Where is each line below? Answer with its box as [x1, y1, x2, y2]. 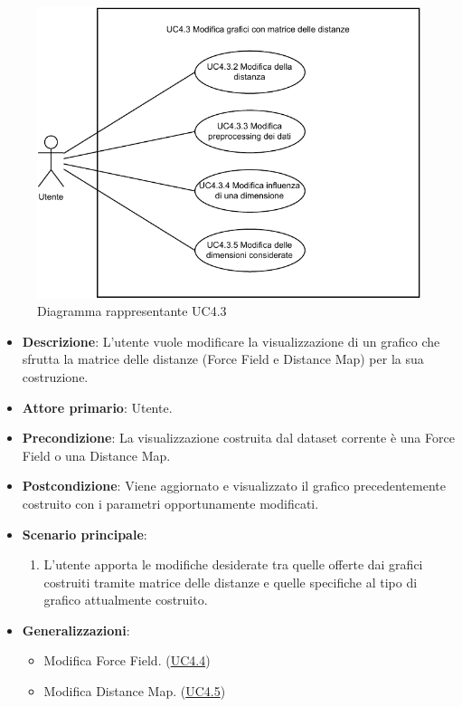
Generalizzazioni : [22, 620, 130, 639]
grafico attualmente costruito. [43, 590, 208, 609]
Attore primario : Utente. [22, 397, 173, 416]
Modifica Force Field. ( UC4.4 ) [43, 651, 211, 670]
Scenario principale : [22, 524, 147, 543]
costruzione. [22, 367, 89, 386]
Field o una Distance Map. [22, 445, 171, 464]
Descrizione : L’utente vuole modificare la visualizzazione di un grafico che [22, 331, 440, 350]
